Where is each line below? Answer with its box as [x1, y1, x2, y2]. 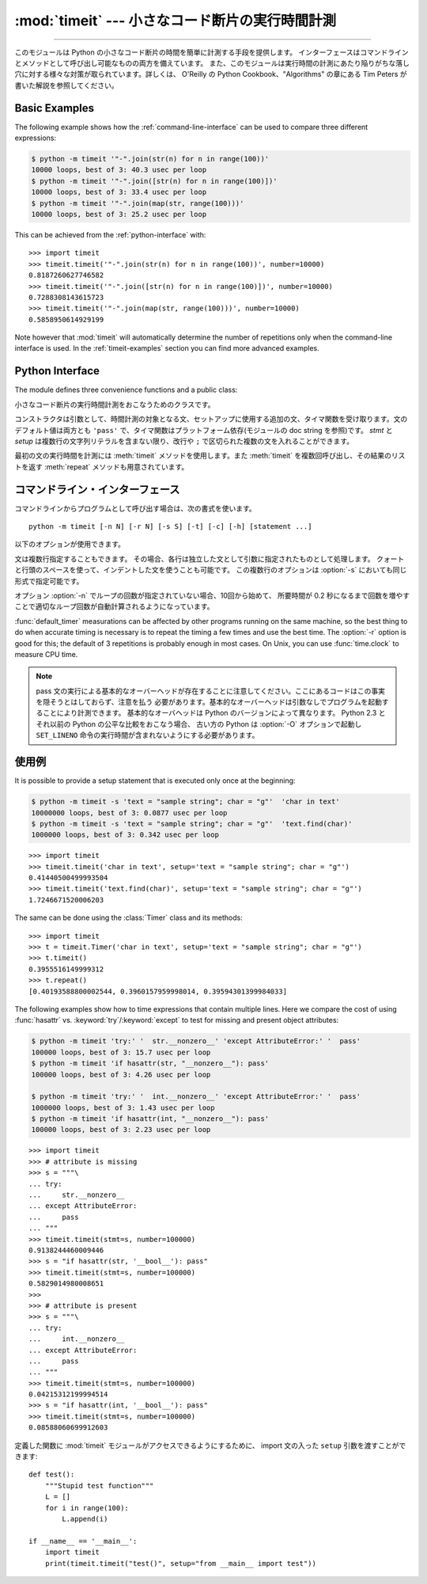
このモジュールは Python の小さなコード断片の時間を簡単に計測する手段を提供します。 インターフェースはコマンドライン [14, 47, 409, 57]
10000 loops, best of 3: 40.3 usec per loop [31, 165, 207, 174]
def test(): [28, 1470, 75, 1480]
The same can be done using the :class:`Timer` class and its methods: [14, 913, 243, 922]
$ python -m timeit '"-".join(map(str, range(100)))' [31, 199, 244, 207]
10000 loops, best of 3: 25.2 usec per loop [31, 210, 207, 218]
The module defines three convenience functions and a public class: [14, 385, 238, 395]
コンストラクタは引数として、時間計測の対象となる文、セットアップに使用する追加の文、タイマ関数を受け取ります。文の [14, 414, 408, 424]
